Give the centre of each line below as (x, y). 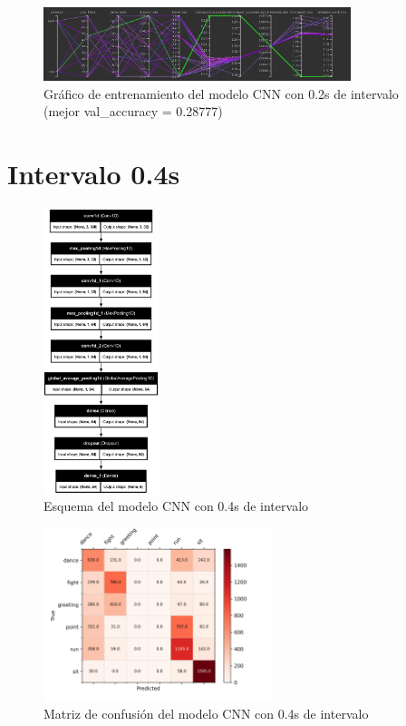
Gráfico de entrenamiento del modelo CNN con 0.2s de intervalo (221, 93)
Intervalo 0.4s (94, 174)
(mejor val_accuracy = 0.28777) (133, 111)
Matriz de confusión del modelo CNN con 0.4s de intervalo (206, 714)
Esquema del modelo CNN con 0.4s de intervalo (176, 506)
